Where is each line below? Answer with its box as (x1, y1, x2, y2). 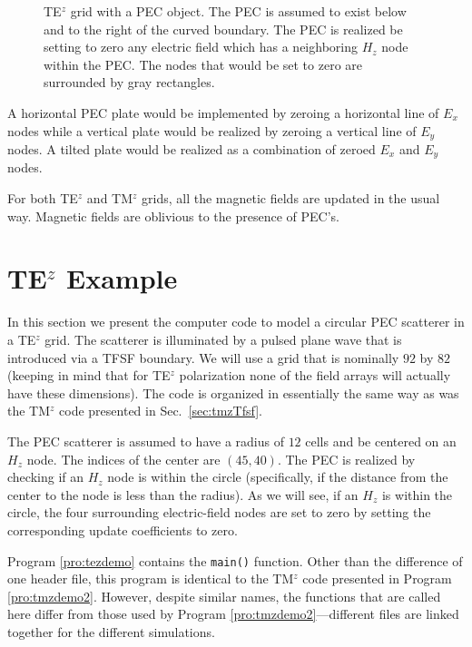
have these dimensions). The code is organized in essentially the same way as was (7, 383, 459, 402)
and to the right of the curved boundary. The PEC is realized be (44, 19, 403, 38)
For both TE (7, 189, 78, 208)
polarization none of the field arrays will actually (179, 366, 451, 385)
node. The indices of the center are (26, 449, 221, 468)
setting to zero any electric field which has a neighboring (44, 37, 358, 56)
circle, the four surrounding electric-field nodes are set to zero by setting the (7, 503, 431, 522)
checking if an (7, 467, 84, 486)
